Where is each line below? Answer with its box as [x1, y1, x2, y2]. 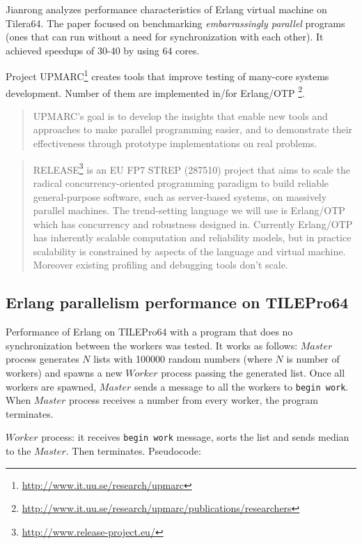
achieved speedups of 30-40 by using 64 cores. [6, 43, 200, 57]
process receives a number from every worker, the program [69, 393, 318, 407]
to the [6, 444, 31, 458]
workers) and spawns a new [6, 365, 123, 380]
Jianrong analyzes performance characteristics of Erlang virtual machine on [6, 2, 327, 16]
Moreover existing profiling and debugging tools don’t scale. [33, 257, 288, 272]
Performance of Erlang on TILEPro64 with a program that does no [6, 324, 293, 339]
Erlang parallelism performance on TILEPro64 [6, 292, 349, 313]
